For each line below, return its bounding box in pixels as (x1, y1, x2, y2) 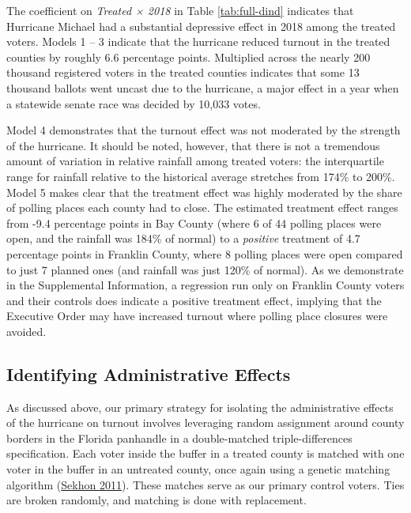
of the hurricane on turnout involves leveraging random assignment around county (6, 414, 405, 431)
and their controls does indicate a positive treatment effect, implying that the (6, 292, 382, 308)
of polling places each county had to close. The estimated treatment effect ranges (6, 199, 398, 216)
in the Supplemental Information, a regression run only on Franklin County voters (6, 277, 405, 293)
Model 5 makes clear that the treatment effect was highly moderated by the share (6, 183, 402, 200)
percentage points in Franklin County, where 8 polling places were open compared (6, 245, 403, 262)
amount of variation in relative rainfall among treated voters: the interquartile (6, 153, 384, 169)
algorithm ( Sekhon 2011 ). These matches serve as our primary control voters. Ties (6, 476, 405, 492)
